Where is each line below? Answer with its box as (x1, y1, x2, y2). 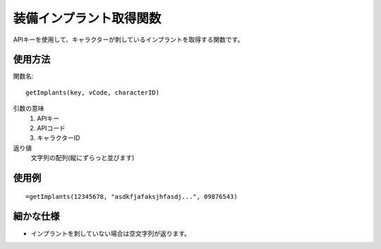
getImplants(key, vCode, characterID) (25, 88, 160, 97)
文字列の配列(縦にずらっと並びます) (30, 154, 135, 162)
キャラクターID (37, 134, 80, 142)
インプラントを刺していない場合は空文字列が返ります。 (30, 229, 190, 238)
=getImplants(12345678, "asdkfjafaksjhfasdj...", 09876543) (25, 193, 238, 200)
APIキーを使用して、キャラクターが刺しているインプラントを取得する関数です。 (13, 35, 244, 44)
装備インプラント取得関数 (13, 11, 162, 26)
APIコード (37, 124, 66, 133)
